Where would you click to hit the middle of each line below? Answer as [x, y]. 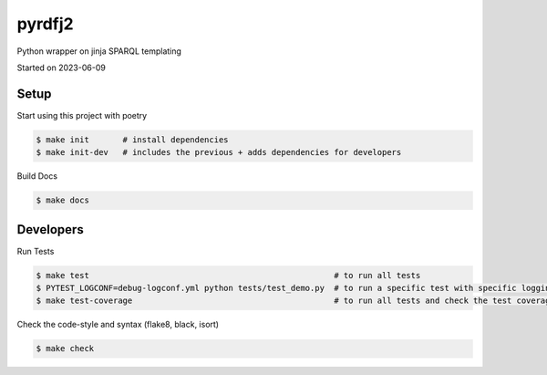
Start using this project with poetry [82, 115]
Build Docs [37, 176]
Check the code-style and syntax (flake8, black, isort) [118, 325]
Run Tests [36, 251]
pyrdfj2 [45, 24]
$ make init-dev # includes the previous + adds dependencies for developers [219, 152]
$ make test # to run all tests [228, 275]
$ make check [65, 349]
